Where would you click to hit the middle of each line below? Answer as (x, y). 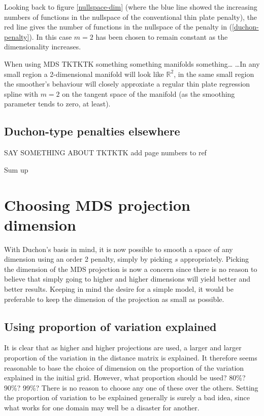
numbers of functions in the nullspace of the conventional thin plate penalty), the (131, 17)
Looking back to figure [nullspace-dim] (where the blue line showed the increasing (131, 7)
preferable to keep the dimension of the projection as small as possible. (114, 299)
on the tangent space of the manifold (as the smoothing (148, 93)
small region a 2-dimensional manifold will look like (84, 74)
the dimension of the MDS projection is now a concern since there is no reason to (131, 269)
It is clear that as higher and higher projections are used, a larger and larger (123, 348)
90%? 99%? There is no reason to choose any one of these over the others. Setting (131, 387)
